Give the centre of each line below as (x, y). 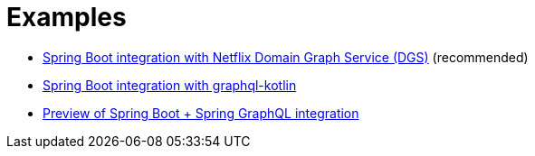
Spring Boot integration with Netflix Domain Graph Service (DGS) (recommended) (286, 57)
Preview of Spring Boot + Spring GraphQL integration (201, 113)
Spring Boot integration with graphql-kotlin (170, 85)
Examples (67, 17)
